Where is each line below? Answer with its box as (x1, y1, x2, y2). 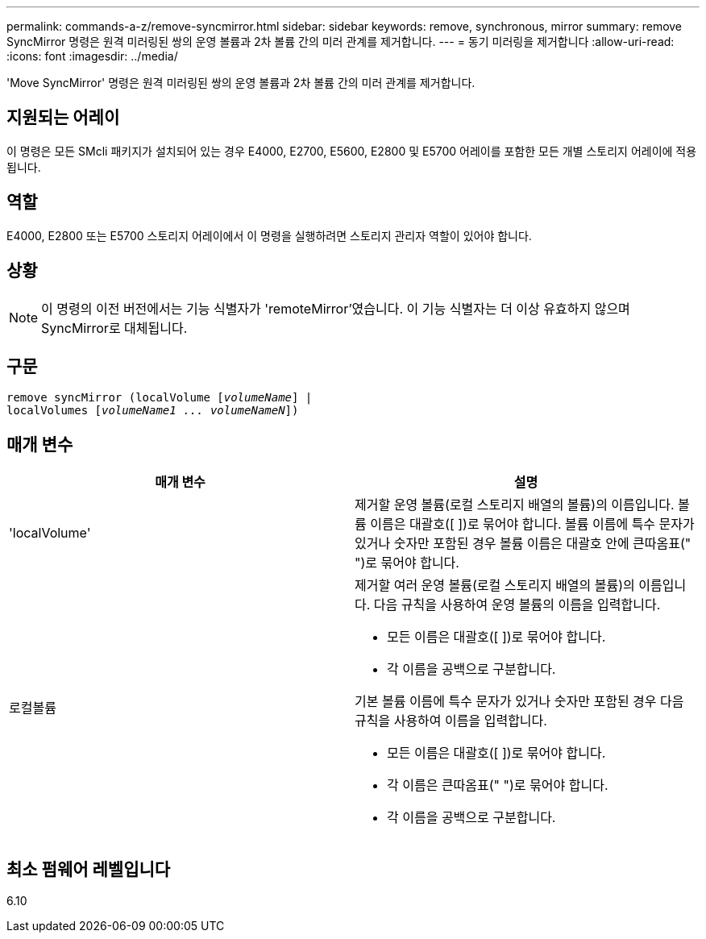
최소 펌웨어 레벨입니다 (6, 858, 171, 879)
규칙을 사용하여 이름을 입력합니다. (355, 713, 547, 729)
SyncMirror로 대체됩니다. (41, 319, 188, 336)
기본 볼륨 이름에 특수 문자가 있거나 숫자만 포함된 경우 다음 (355, 693, 684, 710)
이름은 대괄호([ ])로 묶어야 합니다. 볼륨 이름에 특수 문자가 (370, 516, 695, 533)
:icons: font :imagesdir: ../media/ (6, 49, 178, 63)
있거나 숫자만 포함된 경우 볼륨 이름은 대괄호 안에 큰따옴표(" (355, 535, 691, 552)
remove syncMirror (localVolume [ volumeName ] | (6, 391, 313, 405)
